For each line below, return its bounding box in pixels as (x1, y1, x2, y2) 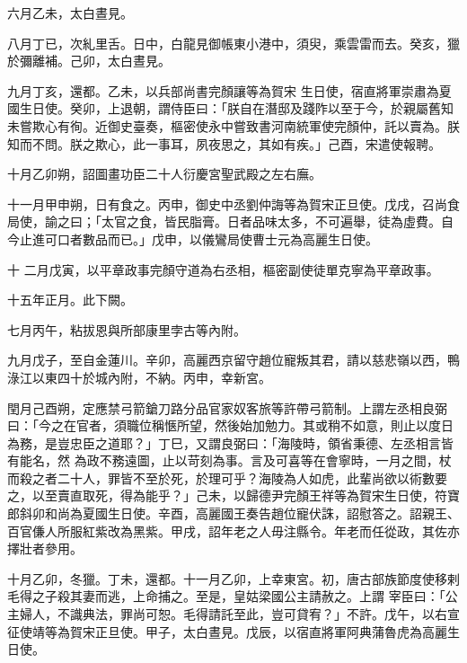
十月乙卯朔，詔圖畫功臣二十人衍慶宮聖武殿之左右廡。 (7, 164, 322, 183)
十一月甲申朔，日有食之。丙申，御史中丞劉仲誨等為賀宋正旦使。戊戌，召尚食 (7, 194, 460, 213)
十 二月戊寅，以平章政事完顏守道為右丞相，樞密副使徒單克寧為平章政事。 (7, 260, 439, 278)
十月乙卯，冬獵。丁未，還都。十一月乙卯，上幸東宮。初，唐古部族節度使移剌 (7, 569, 460, 588)
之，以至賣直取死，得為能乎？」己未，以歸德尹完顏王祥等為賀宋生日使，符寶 (7, 486, 460, 505)
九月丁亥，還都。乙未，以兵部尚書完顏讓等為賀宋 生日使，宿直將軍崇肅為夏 (7, 81, 452, 100)
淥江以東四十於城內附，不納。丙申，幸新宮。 (7, 367, 271, 386)
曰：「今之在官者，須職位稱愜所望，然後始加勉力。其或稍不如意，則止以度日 (7, 416, 454, 435)
